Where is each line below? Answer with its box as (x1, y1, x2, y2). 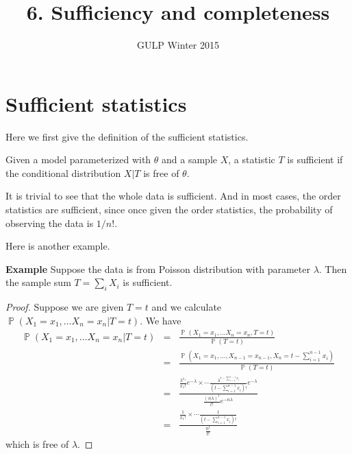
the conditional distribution (5, 165, 121, 180)
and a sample (162, 152, 217, 167)
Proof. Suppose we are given (5, 300, 124, 314)
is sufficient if (287, 152, 343, 167)
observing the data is (5, 215, 94, 230)
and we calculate (151, 300, 222, 314)
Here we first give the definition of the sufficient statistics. (5, 129, 249, 143)
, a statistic (228, 152, 275, 167)
